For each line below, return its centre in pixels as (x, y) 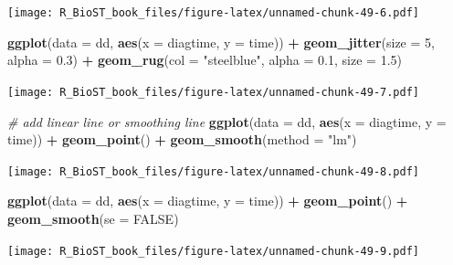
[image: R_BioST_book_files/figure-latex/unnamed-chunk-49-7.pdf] (214, 92)
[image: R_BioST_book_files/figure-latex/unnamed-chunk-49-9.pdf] (214, 251)
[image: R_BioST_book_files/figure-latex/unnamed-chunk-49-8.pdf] (214, 171)
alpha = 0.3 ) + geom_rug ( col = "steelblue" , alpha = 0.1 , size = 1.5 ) (205, 60)
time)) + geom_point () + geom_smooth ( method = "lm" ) (182, 139)
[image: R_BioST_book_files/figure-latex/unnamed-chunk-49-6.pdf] (214, 13)
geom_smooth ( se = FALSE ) (93, 218)
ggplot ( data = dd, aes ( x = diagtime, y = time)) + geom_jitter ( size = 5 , (221, 42)
